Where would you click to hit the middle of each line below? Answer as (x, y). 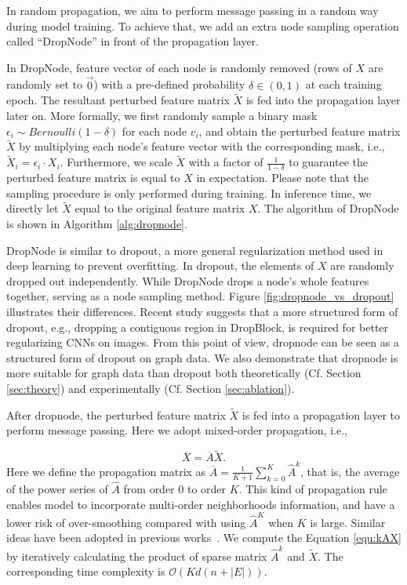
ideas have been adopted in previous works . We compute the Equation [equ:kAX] (204, 538)
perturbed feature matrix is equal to (93, 178)
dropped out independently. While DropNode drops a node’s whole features (188, 280)
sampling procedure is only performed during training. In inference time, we (189, 193)
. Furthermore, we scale (116, 162)
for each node (154, 131)
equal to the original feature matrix (160, 208)
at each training (343, 84)
